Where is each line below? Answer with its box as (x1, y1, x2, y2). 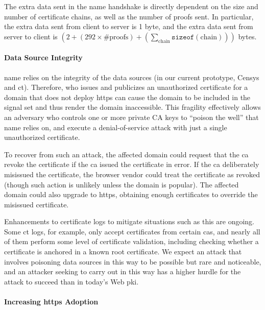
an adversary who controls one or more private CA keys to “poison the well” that (4, 111, 259, 122)
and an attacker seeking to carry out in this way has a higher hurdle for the (4, 266, 241, 277)
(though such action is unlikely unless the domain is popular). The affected (4, 179, 239, 189)
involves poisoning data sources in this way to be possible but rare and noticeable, (4, 256, 261, 267)
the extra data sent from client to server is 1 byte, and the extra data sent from (4, 21, 253, 32)
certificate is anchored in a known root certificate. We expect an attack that (4, 246, 242, 257)
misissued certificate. (4, 199, 69, 209)
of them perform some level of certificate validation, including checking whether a (4, 236, 259, 247)
